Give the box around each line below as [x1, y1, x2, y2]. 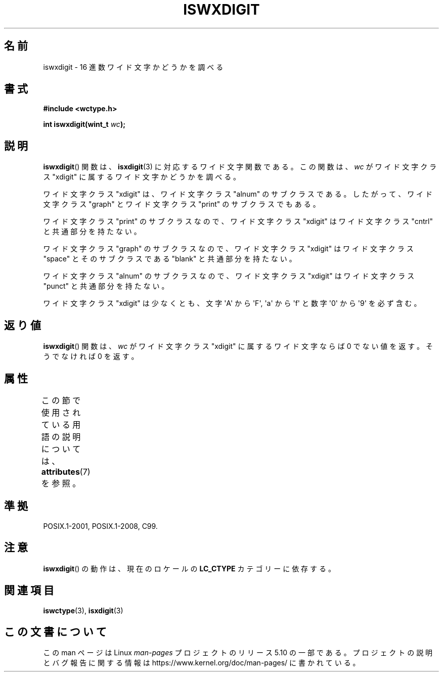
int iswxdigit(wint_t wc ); [43, 120, 125, 129]
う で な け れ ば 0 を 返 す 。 [43, 352, 139, 361]
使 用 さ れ [41, 407, 81, 418]
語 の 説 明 [41, 431, 81, 442]
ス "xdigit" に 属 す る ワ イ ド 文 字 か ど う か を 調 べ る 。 [43, 172, 241, 182]
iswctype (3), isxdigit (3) [43, 606, 123, 615]
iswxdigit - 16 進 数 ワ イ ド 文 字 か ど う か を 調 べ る [43, 62, 224, 71]
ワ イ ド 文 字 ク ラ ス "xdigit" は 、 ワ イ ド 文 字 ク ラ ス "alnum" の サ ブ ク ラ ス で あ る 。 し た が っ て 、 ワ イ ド [43, 190, 433, 199]
